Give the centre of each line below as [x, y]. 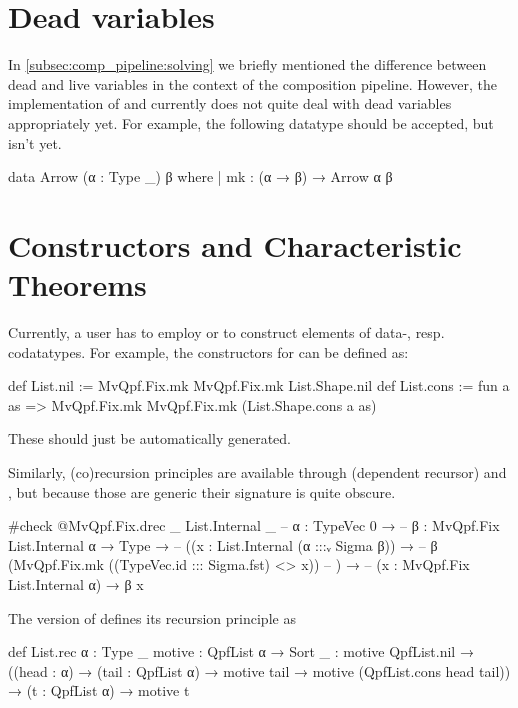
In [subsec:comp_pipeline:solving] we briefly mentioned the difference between [247, 64]
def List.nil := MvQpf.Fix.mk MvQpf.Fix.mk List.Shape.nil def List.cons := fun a [259, 385]
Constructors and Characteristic [235, 244]
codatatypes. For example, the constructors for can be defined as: [208, 351]
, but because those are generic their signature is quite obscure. [202, 491]
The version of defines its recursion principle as [152, 617]
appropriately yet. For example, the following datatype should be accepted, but [251, 122]
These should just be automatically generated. [149, 438]
